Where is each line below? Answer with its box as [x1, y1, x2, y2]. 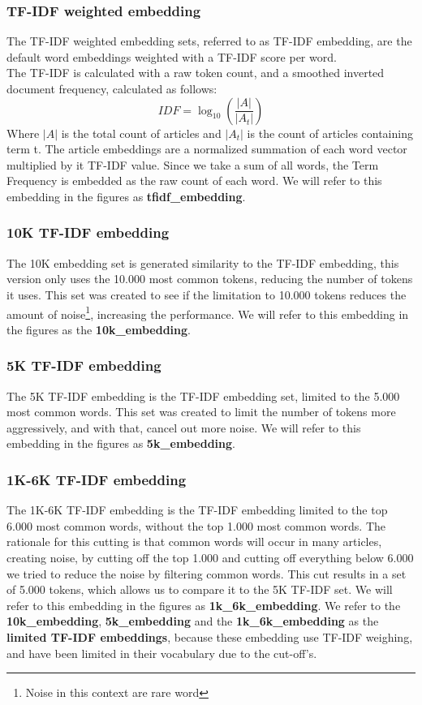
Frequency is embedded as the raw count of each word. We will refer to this [6, 172, 382, 189]
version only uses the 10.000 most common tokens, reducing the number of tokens [6, 270, 413, 287]
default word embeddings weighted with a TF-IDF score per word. [6, 48, 337, 65]
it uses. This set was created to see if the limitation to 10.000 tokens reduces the [6, 286, 407, 303]
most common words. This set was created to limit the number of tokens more [6, 403, 396, 420]
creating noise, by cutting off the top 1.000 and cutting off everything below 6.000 [6, 549, 414, 565]
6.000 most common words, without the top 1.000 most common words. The [6, 517, 385, 534]
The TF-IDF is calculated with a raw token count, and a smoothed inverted [6, 64, 385, 81]
